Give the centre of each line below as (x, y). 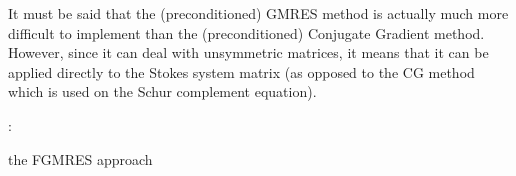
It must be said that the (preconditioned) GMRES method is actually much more (258, 13)
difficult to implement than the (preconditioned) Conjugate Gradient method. (246, 32)
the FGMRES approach (80, 158)
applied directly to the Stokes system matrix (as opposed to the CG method (241, 71)
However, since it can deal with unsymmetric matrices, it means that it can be (248, 52)
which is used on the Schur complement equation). (162, 91)
